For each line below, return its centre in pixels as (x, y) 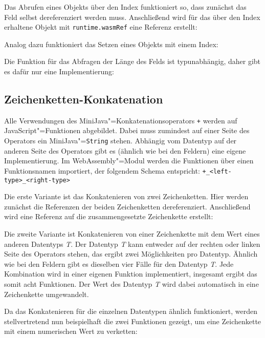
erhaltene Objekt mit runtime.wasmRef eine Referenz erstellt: (101, 27)
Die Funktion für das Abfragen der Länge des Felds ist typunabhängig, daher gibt (132, 61)
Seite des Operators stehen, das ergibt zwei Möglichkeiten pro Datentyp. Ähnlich (131, 254)
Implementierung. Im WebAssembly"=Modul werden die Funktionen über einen (129, 161)
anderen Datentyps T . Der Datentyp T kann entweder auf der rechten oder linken (132, 244)
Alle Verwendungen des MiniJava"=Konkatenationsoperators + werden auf (121, 120)
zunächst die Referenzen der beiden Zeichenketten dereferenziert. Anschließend (127, 206)
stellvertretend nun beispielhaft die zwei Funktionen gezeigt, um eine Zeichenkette (133, 321)
